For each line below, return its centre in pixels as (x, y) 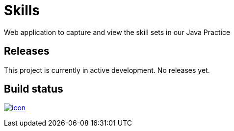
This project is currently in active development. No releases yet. (107, 70)
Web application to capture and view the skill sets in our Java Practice (117, 32)
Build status (34, 89)
